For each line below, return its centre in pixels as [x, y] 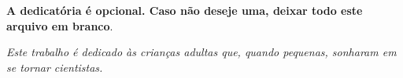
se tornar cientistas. [55, 67]
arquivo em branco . [60, 25]
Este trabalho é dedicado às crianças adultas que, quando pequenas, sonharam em [201, 52]
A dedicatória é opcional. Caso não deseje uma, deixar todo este [185, 10]
